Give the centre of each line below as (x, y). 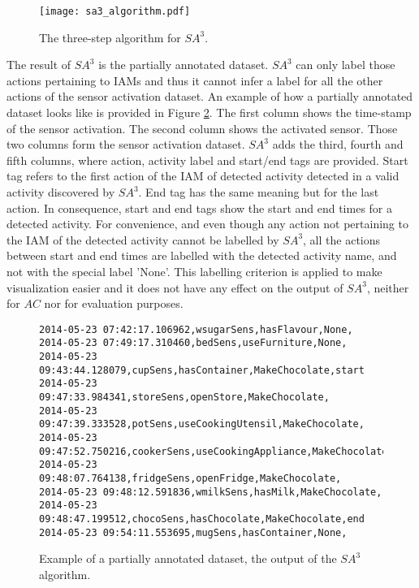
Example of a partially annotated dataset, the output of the (188, 558)
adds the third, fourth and (338, 144)
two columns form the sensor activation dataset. (126, 144)
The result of (39, 65)
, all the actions (342, 239)
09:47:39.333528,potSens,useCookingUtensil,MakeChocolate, (202, 424)
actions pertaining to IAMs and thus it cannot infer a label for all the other (195, 80)
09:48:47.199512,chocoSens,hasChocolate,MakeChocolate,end (202, 519)
